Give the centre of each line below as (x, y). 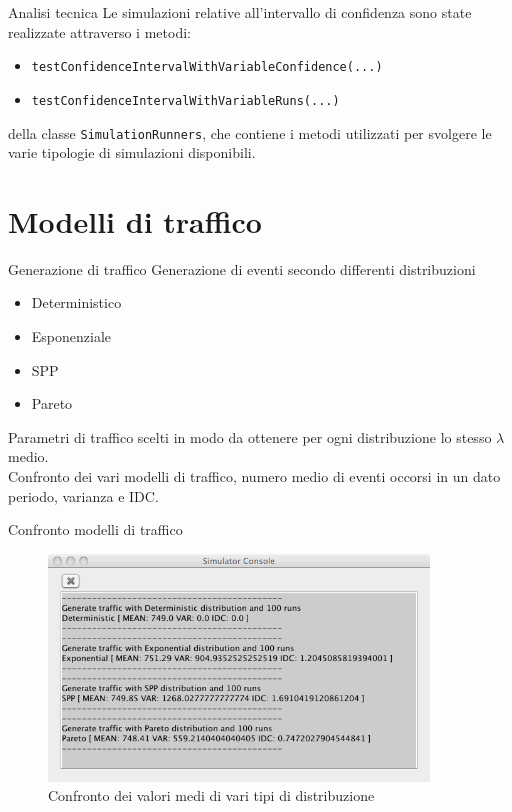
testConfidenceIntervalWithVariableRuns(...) (185, 100)
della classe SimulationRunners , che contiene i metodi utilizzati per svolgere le (250, 132)
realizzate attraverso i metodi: (99, 31)
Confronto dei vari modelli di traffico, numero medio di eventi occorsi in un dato (254, 476)
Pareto (52, 403)
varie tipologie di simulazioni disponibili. (132, 152)
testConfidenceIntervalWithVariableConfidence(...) (207, 67)
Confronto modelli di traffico (95, 529)
